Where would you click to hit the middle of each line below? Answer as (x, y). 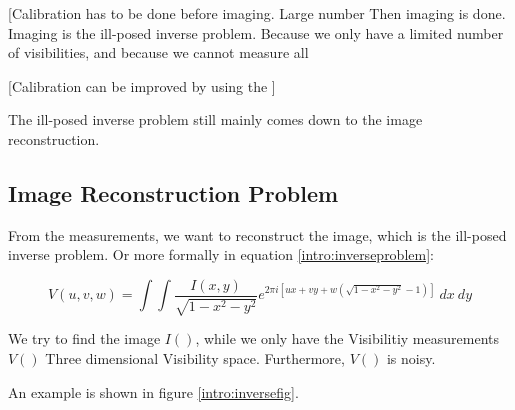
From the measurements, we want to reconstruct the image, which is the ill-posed (257, 234)
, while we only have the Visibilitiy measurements (347, 338)
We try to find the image (84, 338)
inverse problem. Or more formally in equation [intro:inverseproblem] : (221, 254)
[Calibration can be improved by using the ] (142, 85)
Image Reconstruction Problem (173, 192)
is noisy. (411, 358)
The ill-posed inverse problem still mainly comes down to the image (215, 119)
